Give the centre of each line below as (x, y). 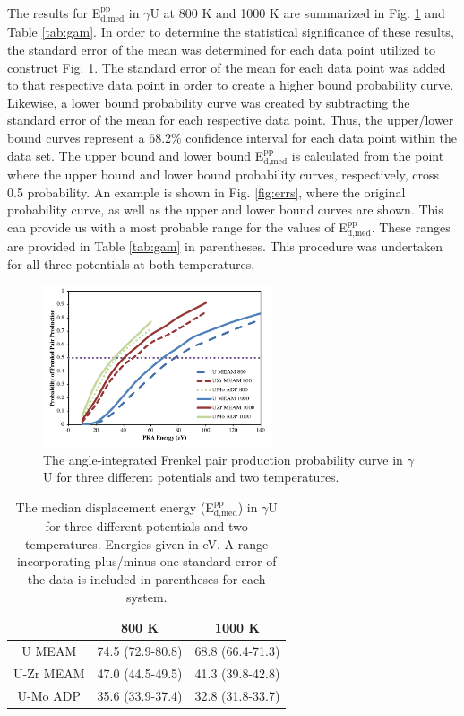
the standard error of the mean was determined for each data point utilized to (221, 50)
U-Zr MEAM (49, 672)
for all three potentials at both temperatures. (131, 263)
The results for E (54, 13)
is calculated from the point (368, 155)
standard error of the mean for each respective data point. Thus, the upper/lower (231, 120)
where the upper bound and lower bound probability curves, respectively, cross (223, 174)
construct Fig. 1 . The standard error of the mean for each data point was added (227, 67)
